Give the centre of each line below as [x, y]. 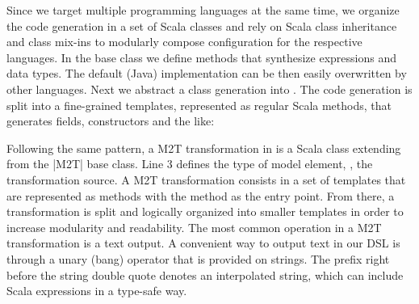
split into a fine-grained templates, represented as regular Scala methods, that [199, 105]
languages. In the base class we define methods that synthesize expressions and [201, 57]
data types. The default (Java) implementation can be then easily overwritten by [207, 73]
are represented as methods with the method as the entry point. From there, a [201, 195]
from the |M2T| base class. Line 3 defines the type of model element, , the [190, 164]
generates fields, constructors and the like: [111, 121]
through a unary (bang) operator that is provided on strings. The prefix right [198, 258]
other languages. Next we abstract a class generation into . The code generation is [209, 89]
